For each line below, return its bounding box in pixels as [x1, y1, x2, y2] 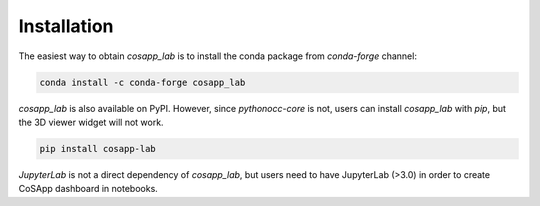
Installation [18, 15, 114, 37]
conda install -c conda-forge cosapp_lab [39, 76, 246, 88]
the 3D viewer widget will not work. [18, 116, 164, 128]
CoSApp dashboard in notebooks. [18, 183, 159, 195]
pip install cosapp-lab [39, 143, 157, 154]
